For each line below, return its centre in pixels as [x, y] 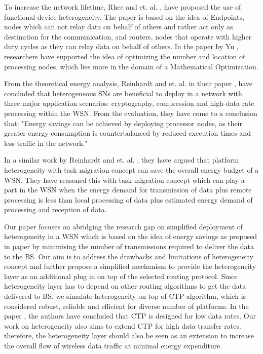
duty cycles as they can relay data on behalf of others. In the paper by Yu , [121, 46]
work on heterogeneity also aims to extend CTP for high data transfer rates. [123, 325]
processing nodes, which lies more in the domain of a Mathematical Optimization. [131, 66]
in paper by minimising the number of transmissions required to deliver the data [129, 246]
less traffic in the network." [46, 143]
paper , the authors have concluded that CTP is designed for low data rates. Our [130, 316]
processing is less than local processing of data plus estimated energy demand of [128, 199]
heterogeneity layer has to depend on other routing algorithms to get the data [125, 286]
